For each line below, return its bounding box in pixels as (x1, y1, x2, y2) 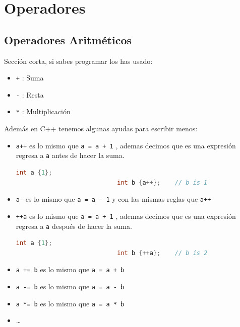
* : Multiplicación (16, 106, 71, 117)
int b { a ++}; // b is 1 (117, 179, 208, 186)
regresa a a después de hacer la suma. (16, 220, 132, 231)
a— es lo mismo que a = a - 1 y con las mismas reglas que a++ (16, 194, 211, 204)
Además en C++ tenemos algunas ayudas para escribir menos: (4, 123, 198, 134)
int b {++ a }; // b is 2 (117, 249, 208, 257)
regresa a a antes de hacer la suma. (16, 150, 125, 160)
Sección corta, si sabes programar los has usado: (4, 55, 153, 66)
